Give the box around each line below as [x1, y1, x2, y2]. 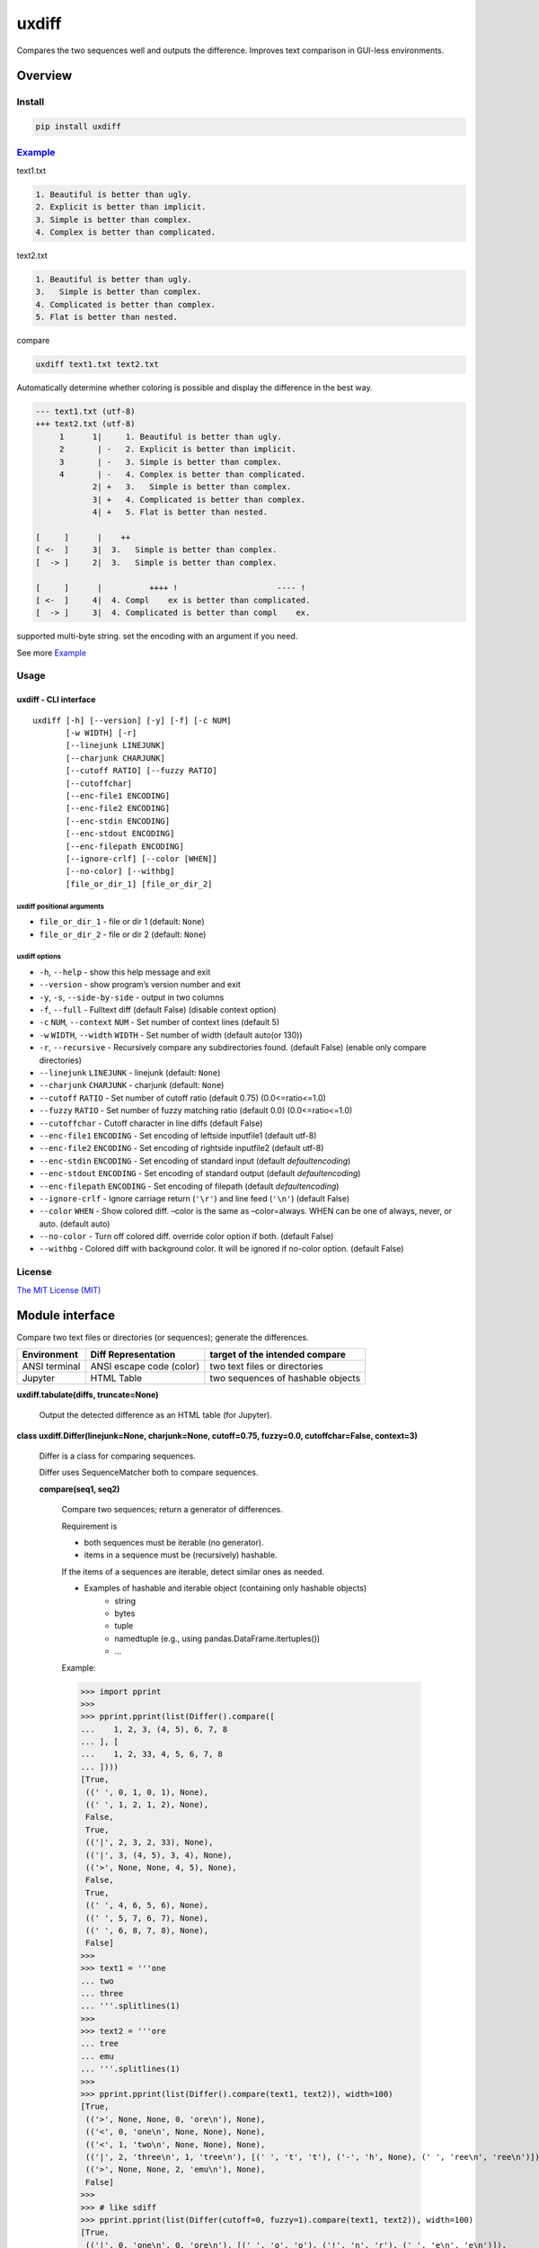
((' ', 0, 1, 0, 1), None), [85, 1787, 209, 1798]
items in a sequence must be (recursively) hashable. [84, 1549, 278, 1560]
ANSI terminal [22, 1360, 81, 1372]
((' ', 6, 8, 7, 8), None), [85, 1925, 209, 1935]
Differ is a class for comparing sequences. [39, 1450, 197, 1461]
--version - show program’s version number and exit [39, 979, 242, 990]
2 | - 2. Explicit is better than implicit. [58, 444, 296, 454]
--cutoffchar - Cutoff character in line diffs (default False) [39, 1118, 263, 1128]
